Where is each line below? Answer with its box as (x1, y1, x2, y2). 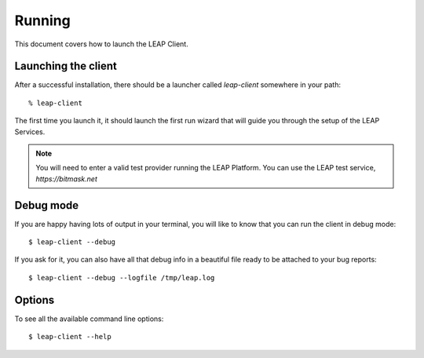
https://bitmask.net (35, 174, 98, 184)
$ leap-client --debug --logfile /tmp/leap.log (28, 273, 215, 282)
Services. (14, 126, 46, 137)
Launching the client (14, 60, 117, 73)
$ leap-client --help (28, 332, 111, 342)
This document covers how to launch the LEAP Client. (14, 39, 188, 49)
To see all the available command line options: (14, 314, 164, 323)
